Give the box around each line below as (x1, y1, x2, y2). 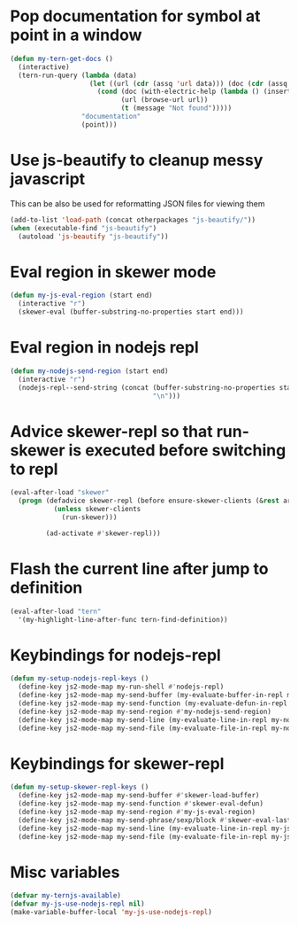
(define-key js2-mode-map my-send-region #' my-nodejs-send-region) (18, 707, 272, 716)
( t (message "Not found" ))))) (120, 104, 233, 113)
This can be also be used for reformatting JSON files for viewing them (10, 198, 265, 209)
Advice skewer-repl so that (10, 421, 213, 441)
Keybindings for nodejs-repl (10, 645, 222, 665)
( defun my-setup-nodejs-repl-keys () (10, 674, 149, 683)
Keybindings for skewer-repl (10, 753, 225, 773)
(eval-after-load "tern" (10, 607, 102, 616)
